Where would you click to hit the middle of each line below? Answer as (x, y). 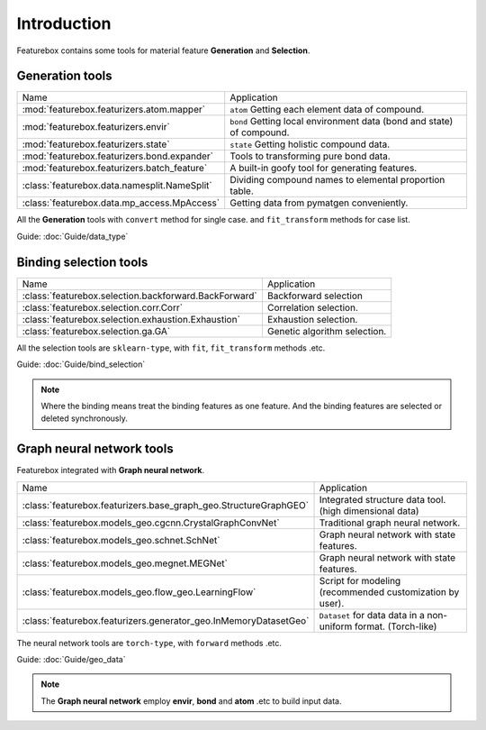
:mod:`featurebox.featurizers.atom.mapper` (114, 110)
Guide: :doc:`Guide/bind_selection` (81, 364)
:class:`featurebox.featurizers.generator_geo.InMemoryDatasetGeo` (166, 620)
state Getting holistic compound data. (310, 144)
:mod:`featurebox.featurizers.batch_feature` (115, 169)
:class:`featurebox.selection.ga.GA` (96, 331)
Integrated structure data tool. (382, 499)
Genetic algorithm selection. (327, 331)
